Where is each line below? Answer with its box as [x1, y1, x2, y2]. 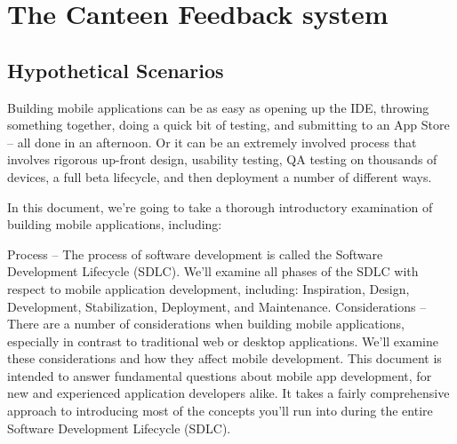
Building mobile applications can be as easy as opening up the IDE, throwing [7, 98, 429, 116]
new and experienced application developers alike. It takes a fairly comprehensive [7, 384, 450, 402]
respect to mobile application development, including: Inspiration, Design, [7, 279, 410, 297]
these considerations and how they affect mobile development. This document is [7, 349, 442, 368]
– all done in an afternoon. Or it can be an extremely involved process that [7, 132, 417, 151]
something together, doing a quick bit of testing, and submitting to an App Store [7, 115, 450, 134]
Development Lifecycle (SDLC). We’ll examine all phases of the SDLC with [7, 262, 419, 281]
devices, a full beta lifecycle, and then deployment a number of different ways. [7, 167, 432, 186]
